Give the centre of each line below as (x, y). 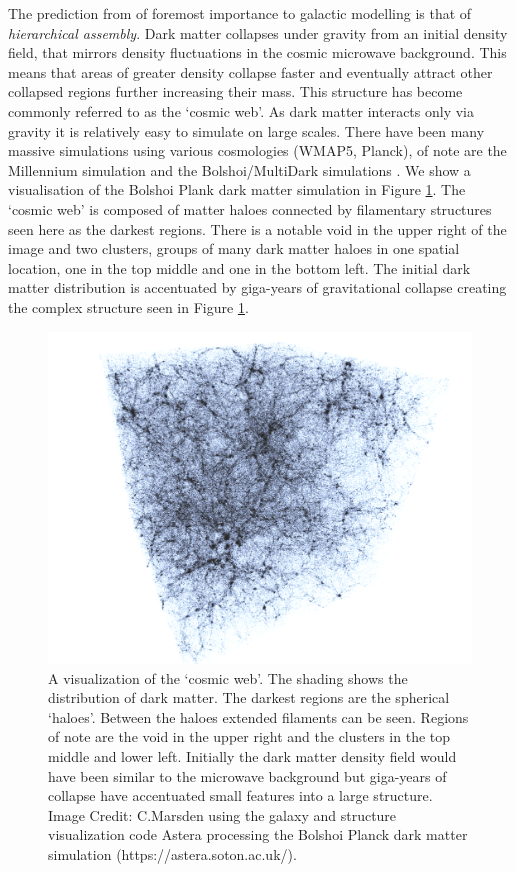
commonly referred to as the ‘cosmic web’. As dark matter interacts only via (241, 110)
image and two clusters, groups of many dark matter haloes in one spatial (234, 248)
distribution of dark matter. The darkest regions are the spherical (249, 697)
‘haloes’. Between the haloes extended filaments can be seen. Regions (258, 716)
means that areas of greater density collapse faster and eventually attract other (250, 71)
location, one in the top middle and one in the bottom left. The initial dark (239, 267)
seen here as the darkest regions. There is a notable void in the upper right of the (257, 228)
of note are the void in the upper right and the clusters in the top (249, 736)
